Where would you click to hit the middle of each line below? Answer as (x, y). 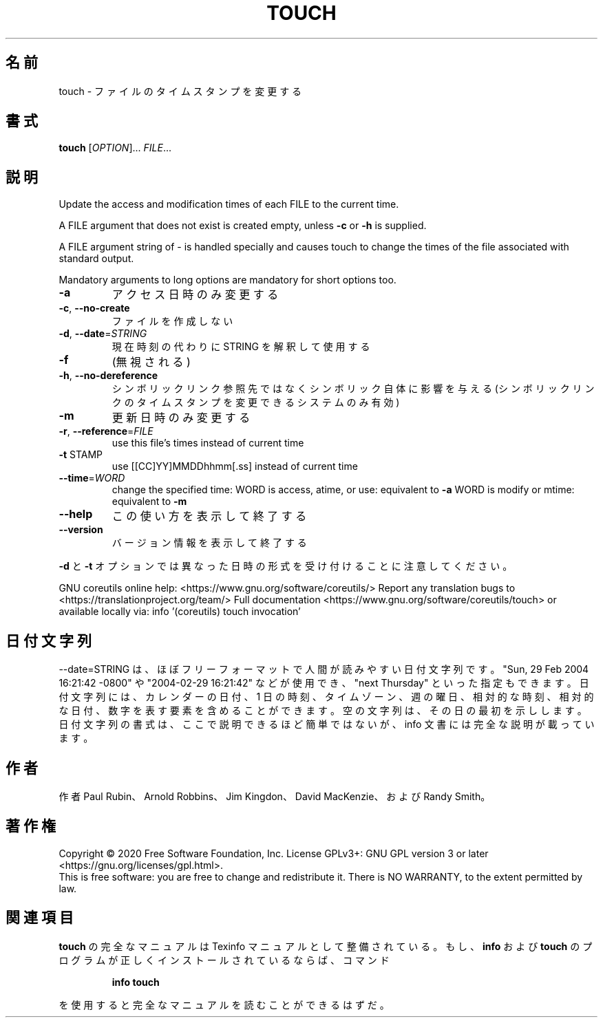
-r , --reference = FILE (106, 431)
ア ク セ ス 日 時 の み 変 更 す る (195, 295)
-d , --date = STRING (103, 334)
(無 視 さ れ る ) (151, 362)
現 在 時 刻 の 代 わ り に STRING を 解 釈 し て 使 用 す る (241, 347)
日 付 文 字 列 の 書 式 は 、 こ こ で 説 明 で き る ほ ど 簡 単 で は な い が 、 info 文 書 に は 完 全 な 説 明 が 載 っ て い (327, 724)
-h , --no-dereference (108, 376)
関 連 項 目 (40, 918)
